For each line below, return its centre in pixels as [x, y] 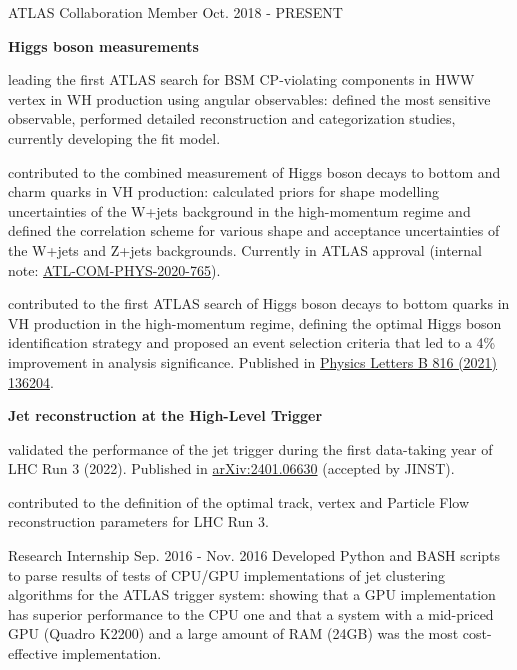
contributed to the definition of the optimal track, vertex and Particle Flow [239, 501]
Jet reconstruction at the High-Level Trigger [165, 415]
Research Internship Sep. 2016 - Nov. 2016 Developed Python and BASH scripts [254, 555]
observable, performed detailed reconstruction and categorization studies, [232, 118]
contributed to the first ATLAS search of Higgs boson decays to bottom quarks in [259, 303]
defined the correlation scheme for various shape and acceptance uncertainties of [254, 230]
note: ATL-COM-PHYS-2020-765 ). [114, 269]
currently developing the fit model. [114, 137]
